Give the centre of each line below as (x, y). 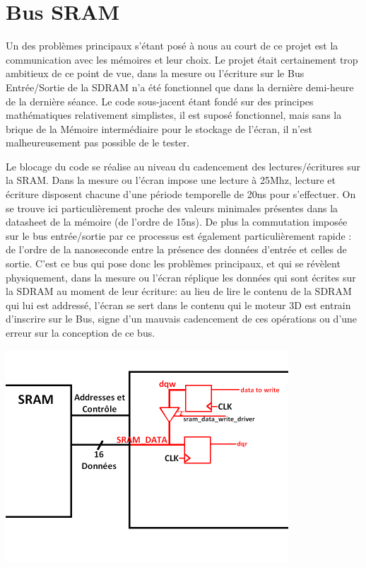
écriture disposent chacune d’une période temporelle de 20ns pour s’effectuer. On (181, 194)
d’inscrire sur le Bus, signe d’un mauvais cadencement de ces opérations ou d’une (182, 319)
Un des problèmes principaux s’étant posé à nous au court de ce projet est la (172, 46)
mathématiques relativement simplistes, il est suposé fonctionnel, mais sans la (174, 115)
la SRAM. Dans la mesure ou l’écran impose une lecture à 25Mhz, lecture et (171, 180)
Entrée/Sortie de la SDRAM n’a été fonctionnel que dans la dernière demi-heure (180, 87)
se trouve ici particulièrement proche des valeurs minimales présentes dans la (172, 208)
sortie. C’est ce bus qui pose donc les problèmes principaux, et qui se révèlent (173, 263)
